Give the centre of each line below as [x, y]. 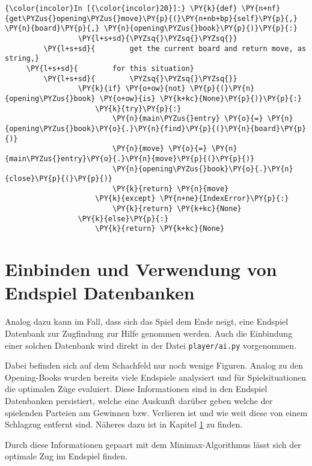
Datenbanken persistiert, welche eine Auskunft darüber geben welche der [139, 401]
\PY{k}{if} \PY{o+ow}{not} [132, 89]
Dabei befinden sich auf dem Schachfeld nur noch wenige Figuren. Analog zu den [154, 365]
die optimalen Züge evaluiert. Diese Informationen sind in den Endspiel [136, 389]
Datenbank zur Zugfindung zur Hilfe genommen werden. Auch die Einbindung [149, 333]
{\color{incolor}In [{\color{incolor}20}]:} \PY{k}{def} [121, 8]
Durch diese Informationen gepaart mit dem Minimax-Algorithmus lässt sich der [153, 444]
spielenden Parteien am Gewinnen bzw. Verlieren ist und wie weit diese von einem [156, 412]
